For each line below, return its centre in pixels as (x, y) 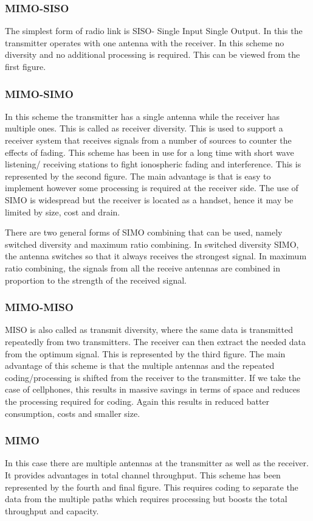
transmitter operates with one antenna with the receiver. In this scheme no (145, 42)
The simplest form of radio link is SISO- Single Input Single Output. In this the (154, 31)
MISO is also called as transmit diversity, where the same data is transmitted (149, 330)
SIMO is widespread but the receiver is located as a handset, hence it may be (149, 199)
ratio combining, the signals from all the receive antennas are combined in (143, 267)
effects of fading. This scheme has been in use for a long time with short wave (150, 152)
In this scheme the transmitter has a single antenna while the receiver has (143, 116)
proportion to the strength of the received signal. (96, 280)
